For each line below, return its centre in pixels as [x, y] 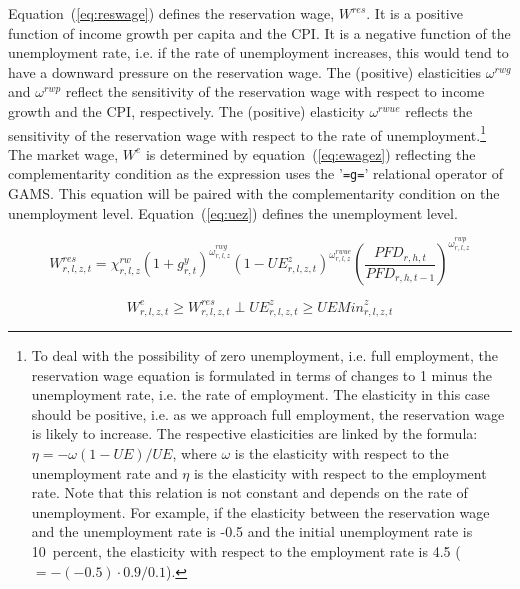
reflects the [439, 110]
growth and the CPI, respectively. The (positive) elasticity [186, 110]
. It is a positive [414, 13]
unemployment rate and [104, 472]
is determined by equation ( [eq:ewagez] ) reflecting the [310, 153]
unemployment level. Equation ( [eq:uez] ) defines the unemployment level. [233, 212]
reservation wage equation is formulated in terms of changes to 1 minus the [261, 374]
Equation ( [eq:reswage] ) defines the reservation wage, [171, 13]
